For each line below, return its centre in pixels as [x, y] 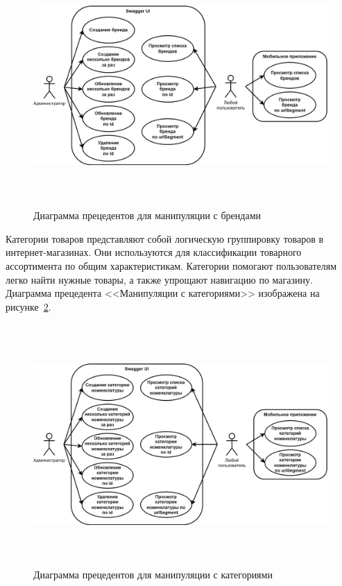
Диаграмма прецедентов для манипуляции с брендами [147, 215]
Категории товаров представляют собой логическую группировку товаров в [165, 238]
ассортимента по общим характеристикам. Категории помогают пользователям [171, 266]
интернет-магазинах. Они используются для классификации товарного [154, 252]
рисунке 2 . [28, 306]
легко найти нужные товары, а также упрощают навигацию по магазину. [159, 279]
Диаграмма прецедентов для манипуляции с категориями [153, 574]
